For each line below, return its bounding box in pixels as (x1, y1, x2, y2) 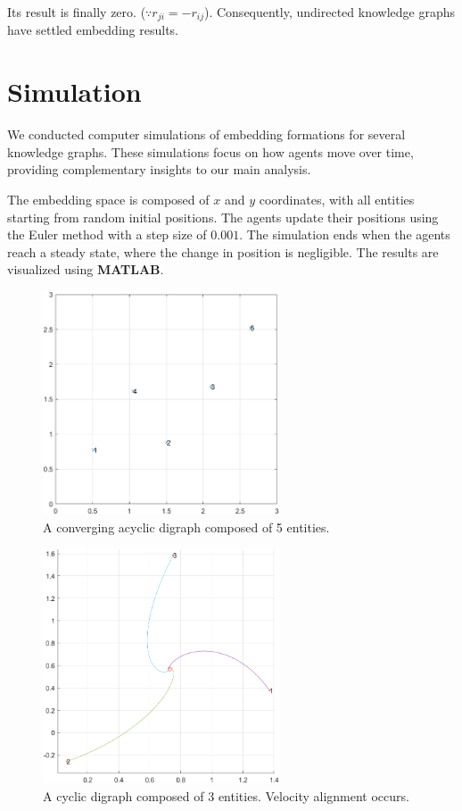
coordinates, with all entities (259, 189, 415, 208)
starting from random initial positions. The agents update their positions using (7, 207, 439, 226)
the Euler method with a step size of (7, 225, 207, 244)
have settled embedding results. (7, 21, 178, 39)
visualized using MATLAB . (7, 260, 164, 279)
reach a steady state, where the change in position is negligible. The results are (7, 242, 439, 261)
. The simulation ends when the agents (239, 225, 450, 244)
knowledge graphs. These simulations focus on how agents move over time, (7, 142, 414, 161)
